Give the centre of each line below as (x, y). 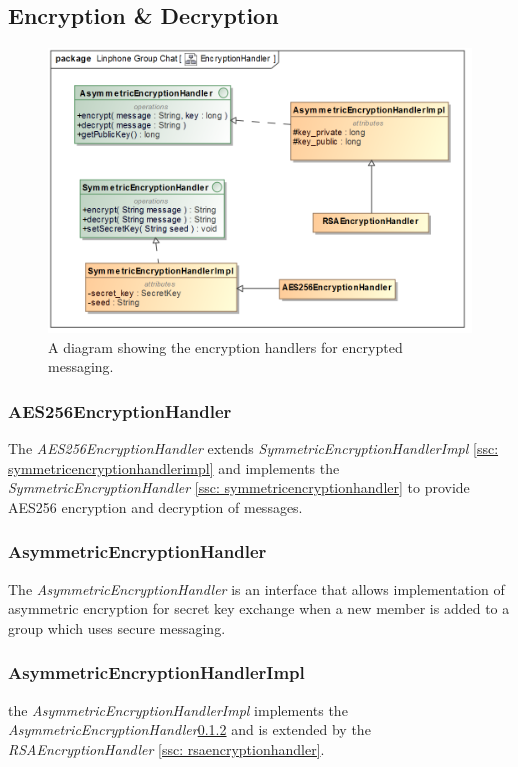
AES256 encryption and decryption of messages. (155, 506)
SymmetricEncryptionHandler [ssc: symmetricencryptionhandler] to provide (239, 487)
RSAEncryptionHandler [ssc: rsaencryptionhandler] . (166, 748)
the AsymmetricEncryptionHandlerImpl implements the (178, 709)
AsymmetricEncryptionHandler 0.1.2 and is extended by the (189, 729)
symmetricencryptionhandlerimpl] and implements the (174, 467)
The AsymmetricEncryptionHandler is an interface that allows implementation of (256, 588)
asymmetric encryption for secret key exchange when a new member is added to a (259, 608)
